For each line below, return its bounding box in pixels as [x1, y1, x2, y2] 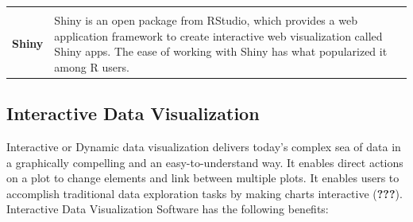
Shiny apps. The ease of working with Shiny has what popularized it [54, 43, 388, 60]
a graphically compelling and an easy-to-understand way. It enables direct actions [6, 154, 403, 170]
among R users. [54, 58, 129, 75]
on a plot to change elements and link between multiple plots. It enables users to [6, 169, 399, 186]
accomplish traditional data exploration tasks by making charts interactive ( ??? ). [6, 185, 403, 201]
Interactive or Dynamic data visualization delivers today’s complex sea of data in [6, 138, 401, 155]
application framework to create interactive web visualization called [54, 27, 383, 44]
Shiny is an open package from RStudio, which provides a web [54, 12, 357, 28]
